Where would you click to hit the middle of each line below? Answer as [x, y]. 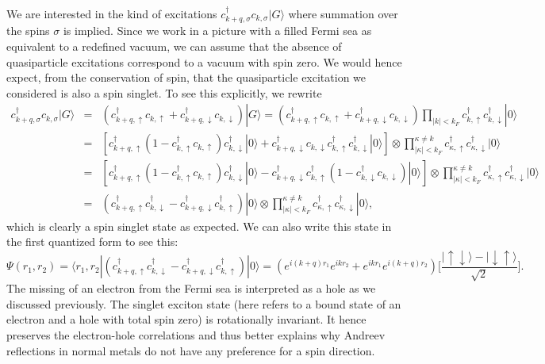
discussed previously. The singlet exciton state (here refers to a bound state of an [204, 303]
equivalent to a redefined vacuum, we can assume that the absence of [174, 46]
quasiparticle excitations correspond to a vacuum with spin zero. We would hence [204, 61]
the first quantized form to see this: [92, 241]
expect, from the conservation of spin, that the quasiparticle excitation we [186, 77]
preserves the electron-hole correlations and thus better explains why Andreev [196, 334]
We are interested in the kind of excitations [112, 13]
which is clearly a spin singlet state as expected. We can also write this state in [199, 226]
